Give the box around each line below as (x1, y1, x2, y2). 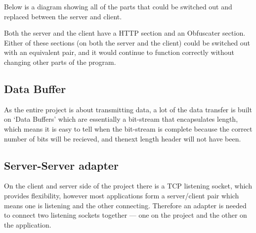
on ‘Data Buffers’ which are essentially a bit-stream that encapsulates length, (4, 114, 238, 124)
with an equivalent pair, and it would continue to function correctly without (4, 47, 235, 57)
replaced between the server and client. (4, 11, 122, 21)
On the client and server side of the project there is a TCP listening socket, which (4, 181, 252, 191)
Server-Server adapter (4, 157, 119, 173)
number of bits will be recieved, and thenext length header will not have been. (4, 133, 241, 143)
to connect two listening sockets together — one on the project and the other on (4, 210, 247, 220)
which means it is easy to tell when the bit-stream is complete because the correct (4, 123, 253, 134)
